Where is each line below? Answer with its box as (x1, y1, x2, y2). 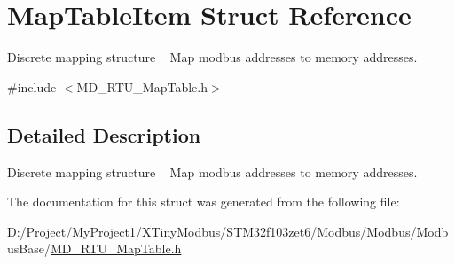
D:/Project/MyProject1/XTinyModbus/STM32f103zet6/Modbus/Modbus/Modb (7, 221, 449, 240)
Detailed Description (7, 120, 201, 148)
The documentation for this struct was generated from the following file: (7, 192, 400, 211)
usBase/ (7, 239, 51, 258)
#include (7, 77, 57, 96)
